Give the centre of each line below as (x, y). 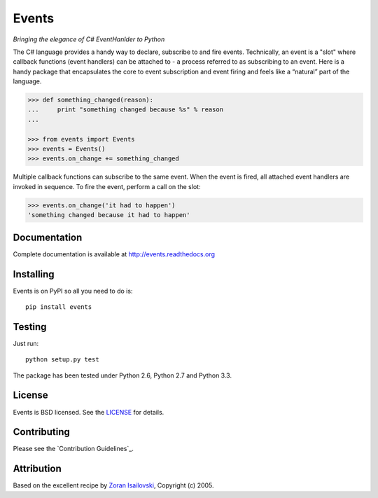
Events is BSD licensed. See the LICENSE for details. (89, 412)
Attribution (37, 469)
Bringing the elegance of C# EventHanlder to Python (89, 39)
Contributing (41, 432)
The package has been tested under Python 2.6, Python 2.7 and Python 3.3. (122, 375)
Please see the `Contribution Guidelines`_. (73, 449)
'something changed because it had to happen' (109, 215)
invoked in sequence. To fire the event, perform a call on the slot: (107, 186)
